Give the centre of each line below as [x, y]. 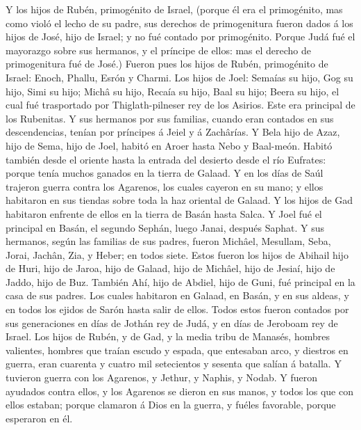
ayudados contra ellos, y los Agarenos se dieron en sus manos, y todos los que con [179, 391]
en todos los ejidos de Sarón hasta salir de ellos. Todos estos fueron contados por [177, 309]
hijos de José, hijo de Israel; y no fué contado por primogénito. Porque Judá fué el [180, 37]
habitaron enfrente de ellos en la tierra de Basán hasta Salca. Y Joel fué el [164, 213]
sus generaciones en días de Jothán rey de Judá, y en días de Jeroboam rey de [172, 322]
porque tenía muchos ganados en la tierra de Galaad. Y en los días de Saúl [165, 173]
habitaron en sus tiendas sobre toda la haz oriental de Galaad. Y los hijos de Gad [179, 200]
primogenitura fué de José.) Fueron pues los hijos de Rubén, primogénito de [167, 64]
